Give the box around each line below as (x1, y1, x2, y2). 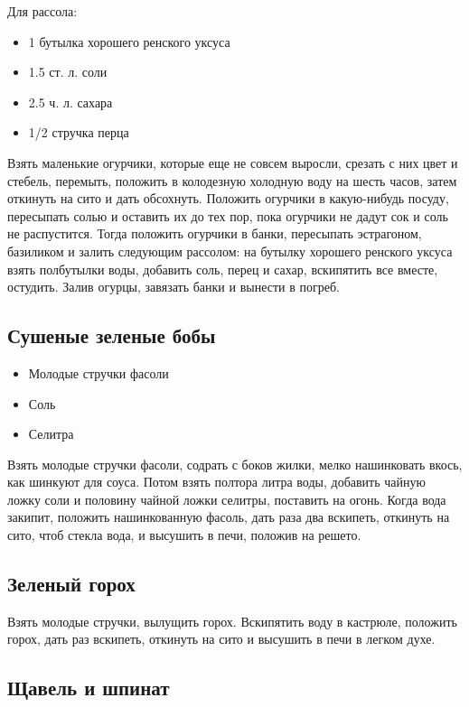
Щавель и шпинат (7, 674, 170, 702)
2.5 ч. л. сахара (28, 92, 113, 111)
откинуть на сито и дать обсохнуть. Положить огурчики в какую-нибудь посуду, (7, 189, 449, 208)
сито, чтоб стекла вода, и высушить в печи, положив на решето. (7, 526, 361, 544)
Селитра (28, 424, 74, 443)
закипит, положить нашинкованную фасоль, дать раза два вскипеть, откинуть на (7, 507, 450, 526)
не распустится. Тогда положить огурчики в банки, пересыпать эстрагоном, (7, 224, 422, 243)
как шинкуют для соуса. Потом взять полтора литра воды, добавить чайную (7, 472, 426, 491)
